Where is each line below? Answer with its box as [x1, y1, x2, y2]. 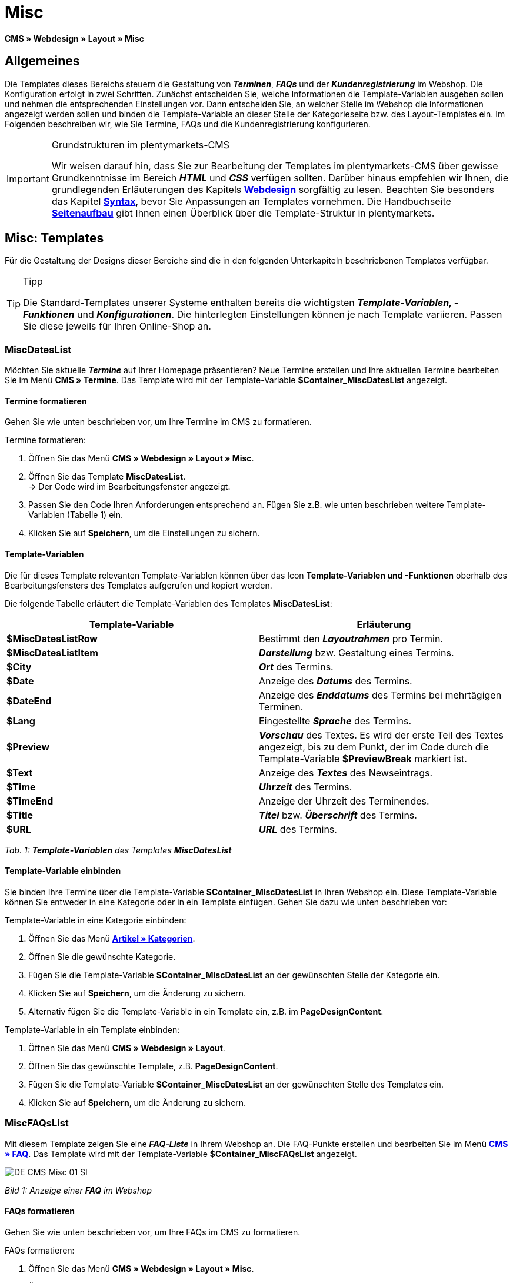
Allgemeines [5, 54, 80, 69]
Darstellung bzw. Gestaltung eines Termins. [259, 646, 454, 659]
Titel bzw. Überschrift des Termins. [259, 809, 417, 821]
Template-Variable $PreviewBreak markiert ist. [259, 752, 467, 765]
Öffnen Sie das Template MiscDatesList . [28, 471, 186, 482]
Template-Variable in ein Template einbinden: [5, 1024, 180, 1035]
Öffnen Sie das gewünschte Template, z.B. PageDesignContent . [28, 1061, 278, 1071]
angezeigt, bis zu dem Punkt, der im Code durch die [259, 740, 489, 753]
